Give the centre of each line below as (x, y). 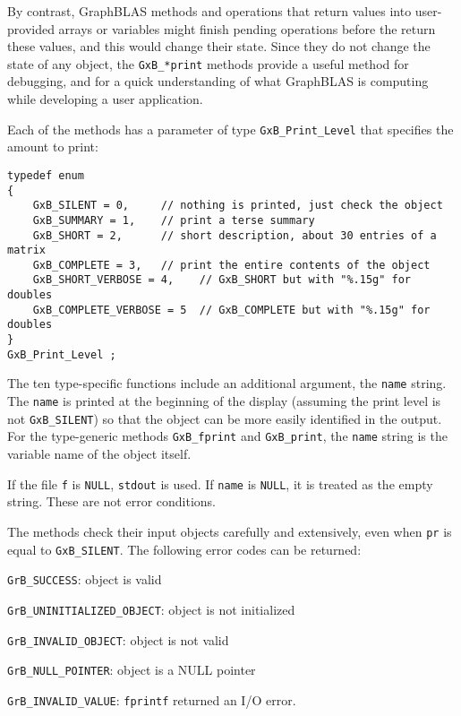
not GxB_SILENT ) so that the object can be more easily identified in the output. (225, 418)
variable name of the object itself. (99, 454)
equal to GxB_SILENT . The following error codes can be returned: (184, 549)
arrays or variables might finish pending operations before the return (247, 28)
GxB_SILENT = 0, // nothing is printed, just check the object (238, 206)
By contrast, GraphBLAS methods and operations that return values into (209, 11)
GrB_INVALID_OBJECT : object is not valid (118, 639)
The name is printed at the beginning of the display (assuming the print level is (224, 401)
